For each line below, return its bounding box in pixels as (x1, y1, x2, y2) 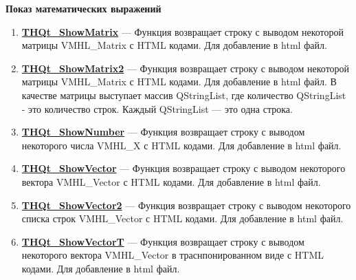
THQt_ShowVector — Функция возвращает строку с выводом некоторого (21, 161, 346, 175)
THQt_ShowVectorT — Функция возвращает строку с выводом (21, 234, 304, 248)
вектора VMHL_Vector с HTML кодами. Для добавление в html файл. (21, 174, 321, 189)
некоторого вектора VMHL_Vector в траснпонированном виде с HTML (21, 248, 324, 262)
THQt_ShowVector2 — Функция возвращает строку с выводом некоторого (21, 197, 351, 212)
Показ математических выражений (5, 1, 162, 15)
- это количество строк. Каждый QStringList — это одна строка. (21, 101, 293, 116)
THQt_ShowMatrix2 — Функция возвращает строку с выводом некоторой (21, 61, 350, 75)
